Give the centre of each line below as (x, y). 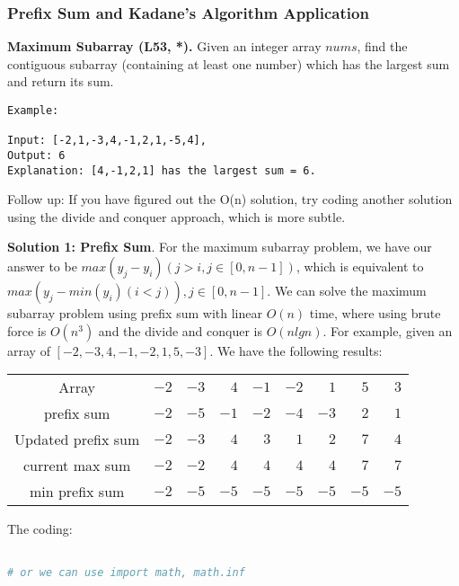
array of (29, 350)
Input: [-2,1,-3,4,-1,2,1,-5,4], (107, 141)
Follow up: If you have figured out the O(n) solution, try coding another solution (230, 199)
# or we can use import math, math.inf (126, 572)
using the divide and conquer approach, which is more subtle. (177, 216)
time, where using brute (375, 313)
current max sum (77, 466)
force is (27, 330)
